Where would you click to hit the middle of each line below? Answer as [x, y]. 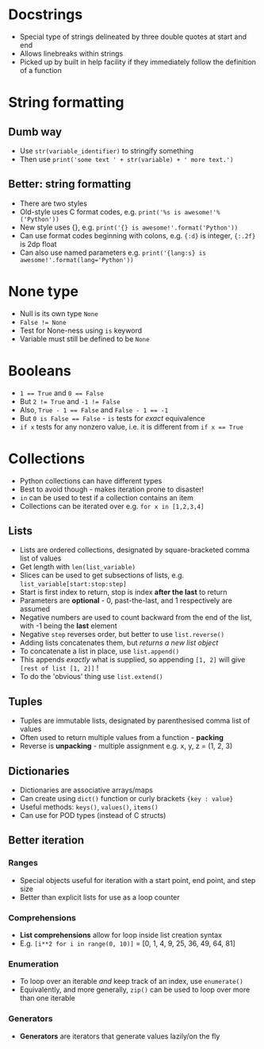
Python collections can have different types [91, 480]
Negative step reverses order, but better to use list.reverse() [122, 634]
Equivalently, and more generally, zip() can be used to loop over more [135, 989]
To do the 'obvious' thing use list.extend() [91, 677]
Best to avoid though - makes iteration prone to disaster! [112, 489]
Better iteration [46, 841]
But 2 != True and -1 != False [70, 401]
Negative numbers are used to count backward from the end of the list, [136, 618]
